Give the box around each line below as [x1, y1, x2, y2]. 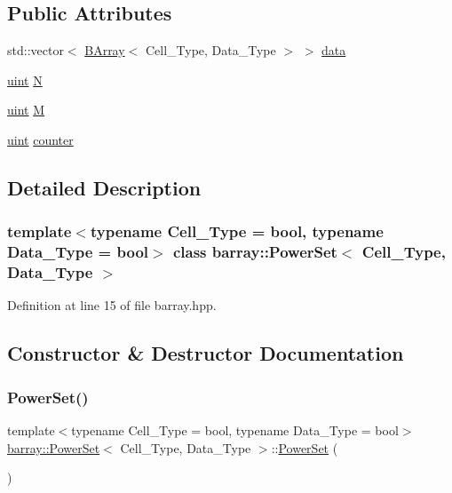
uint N [7, 70, 43, 89]
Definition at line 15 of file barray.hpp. [7, 296, 217, 314]
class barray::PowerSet [172, 241, 337, 263]
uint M [7, 100, 45, 119]
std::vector [7, 41, 64, 60]
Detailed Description [7, 173, 202, 201]
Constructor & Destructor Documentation [7, 339, 404, 367]
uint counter [7, 130, 74, 148]
